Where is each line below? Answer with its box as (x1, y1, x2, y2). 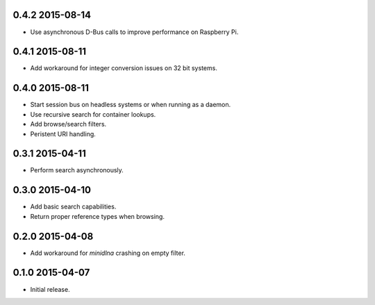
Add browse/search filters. (30, 120, 107, 129)
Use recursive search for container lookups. (30, 110, 156, 118)
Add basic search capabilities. (30, 202, 117, 211)
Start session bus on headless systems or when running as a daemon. (30, 101, 231, 109)
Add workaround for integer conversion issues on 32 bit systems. (30, 64, 218, 72)
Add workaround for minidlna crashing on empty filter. (30, 249, 185, 257)
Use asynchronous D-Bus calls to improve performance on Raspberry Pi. (30, 28, 239, 36)
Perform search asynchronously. (30, 166, 124, 174)
